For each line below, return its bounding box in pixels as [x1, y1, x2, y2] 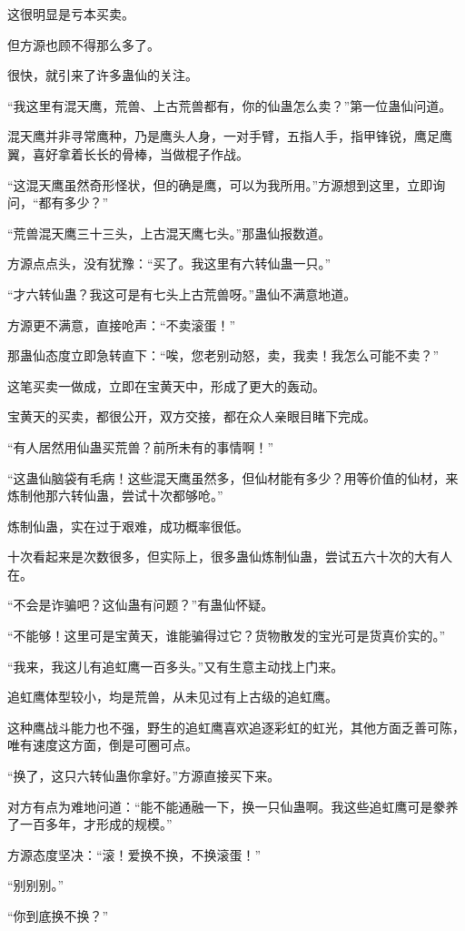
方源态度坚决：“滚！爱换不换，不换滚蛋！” [7, 845, 262, 864]
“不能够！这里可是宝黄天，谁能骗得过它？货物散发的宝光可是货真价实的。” [7, 626, 446, 645]
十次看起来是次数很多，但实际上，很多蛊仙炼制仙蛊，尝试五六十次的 [7, 547, 414, 566]
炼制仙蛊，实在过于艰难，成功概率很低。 [7, 516, 249, 535]
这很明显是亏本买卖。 [7, 5, 134, 23]
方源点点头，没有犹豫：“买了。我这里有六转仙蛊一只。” [7, 254, 331, 273]
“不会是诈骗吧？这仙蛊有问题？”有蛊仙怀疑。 [7, 595, 274, 614]
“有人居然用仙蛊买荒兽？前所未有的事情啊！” [7, 437, 274, 456]
